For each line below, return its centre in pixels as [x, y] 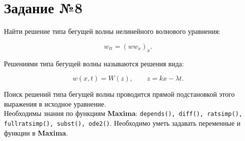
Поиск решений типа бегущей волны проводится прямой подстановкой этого [119, 94]
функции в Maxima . [36, 132]
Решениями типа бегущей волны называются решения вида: [94, 63]
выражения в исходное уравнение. [55, 103]
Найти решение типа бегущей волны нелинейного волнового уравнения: [112, 31]
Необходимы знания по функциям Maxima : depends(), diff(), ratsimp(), [123, 113]
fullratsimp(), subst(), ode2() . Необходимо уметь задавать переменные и [122, 123]
